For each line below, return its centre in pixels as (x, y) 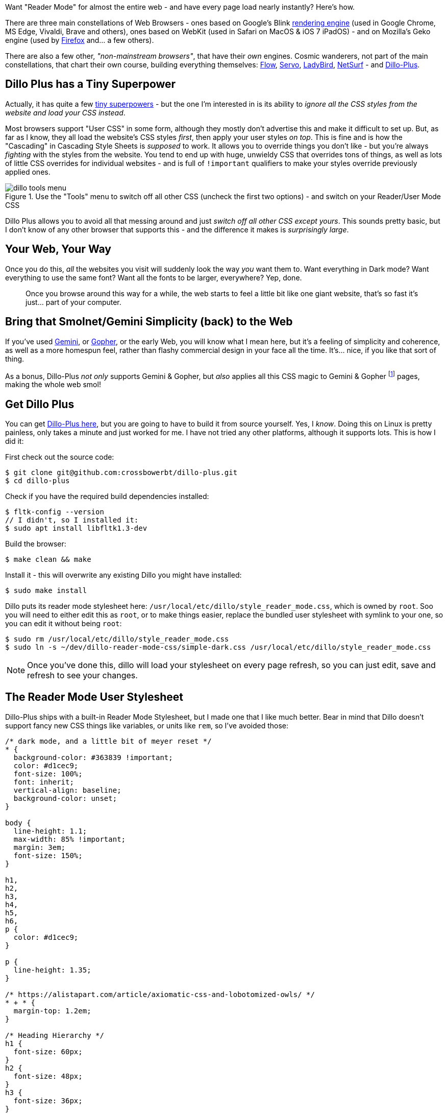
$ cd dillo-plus (38, 481)
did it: (15, 441)
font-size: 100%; (48, 774)
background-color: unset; (65, 798)
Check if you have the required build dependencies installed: (107, 496)
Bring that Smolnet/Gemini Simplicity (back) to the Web (149, 322)
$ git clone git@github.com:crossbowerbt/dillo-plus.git (121, 473)
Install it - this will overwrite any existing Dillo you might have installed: (123, 575)
